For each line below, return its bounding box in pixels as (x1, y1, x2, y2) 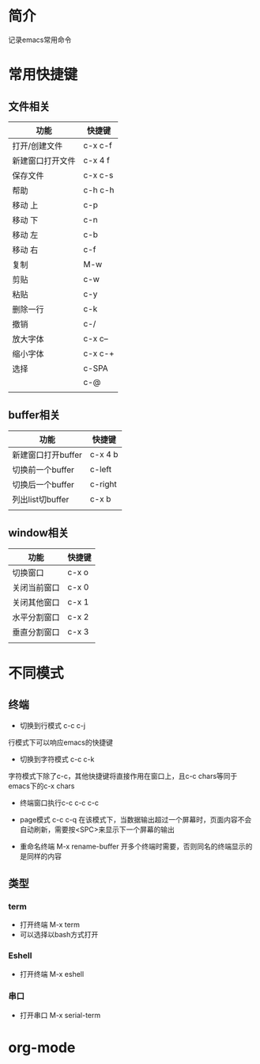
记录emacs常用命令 (8, 35, 72, 44)
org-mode (8, 1039, 76, 1057)
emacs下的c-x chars (8, 781, 75, 791)
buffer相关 (8, 409, 61, 422)
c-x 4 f (83, 154, 111, 166)
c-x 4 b (89, 448, 119, 460)
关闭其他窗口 (12, 597, 61, 608)
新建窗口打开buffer (12, 449, 83, 460)
